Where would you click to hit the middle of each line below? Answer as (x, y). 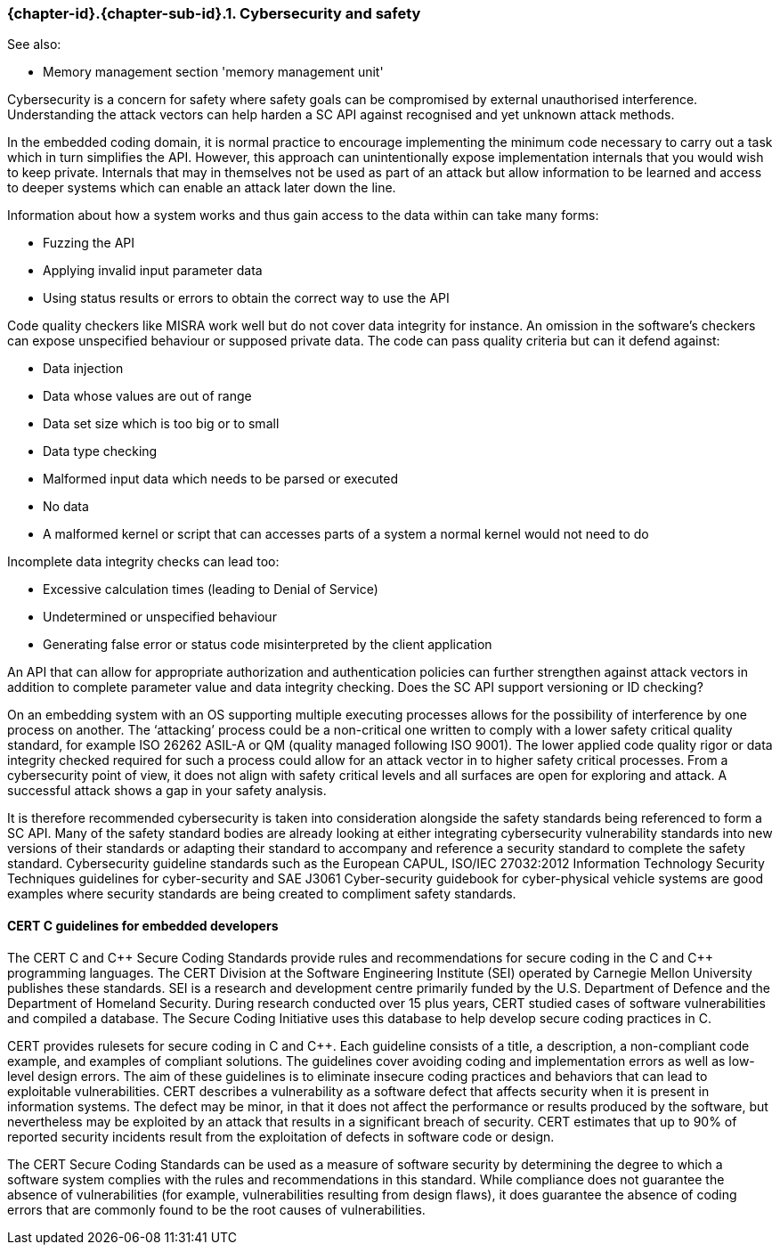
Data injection (83, 369)
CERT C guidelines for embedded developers (143, 925)
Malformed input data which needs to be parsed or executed (220, 479)
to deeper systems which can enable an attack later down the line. (202, 188)
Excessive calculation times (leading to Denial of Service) (211, 589)
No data (66, 507)
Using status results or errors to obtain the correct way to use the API (246, 298)
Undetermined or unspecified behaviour (160, 617)
